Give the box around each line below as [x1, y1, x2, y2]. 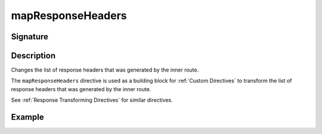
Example [11, 112, 44, 122]
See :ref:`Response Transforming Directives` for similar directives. [11, 96, 173, 104]
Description [11, 51, 56, 61]
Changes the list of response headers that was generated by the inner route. [11, 66, 199, 74]
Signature [11, 32, 49, 42]
